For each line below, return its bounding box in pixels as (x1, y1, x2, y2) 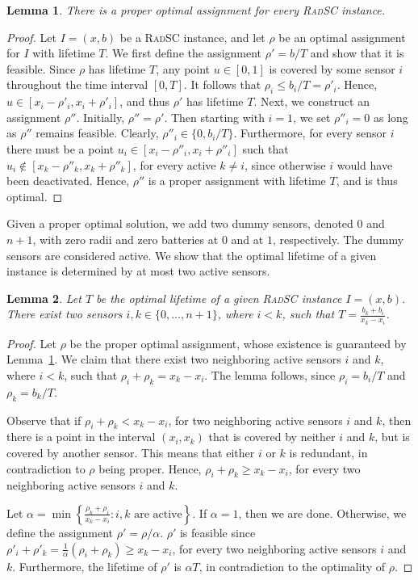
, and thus (119, 93, 170, 110)
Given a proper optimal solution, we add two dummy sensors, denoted (6, 215, 353, 232)
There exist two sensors (6, 305, 123, 322)
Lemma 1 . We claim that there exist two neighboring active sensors (6, 351, 341, 368)
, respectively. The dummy (272, 230, 404, 247)
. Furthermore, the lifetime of (12, 557, 157, 574)
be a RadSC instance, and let (119, 28, 265, 45)
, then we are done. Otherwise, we (238, 504, 407, 521)
